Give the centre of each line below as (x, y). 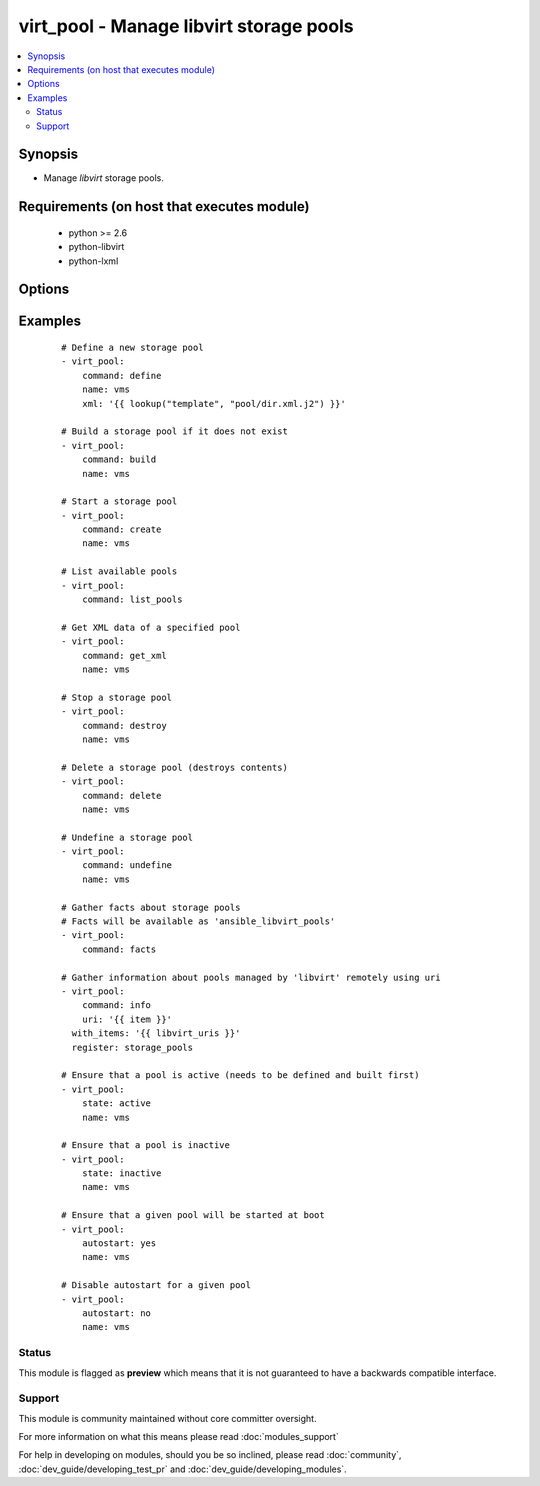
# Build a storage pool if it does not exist (175, 431)
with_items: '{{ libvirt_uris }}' (156, 1033)
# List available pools (119, 571)
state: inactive (121, 1173)
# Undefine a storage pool (127, 837)
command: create (121, 529)
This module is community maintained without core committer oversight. (167, 1418)
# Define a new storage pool (132, 348)
